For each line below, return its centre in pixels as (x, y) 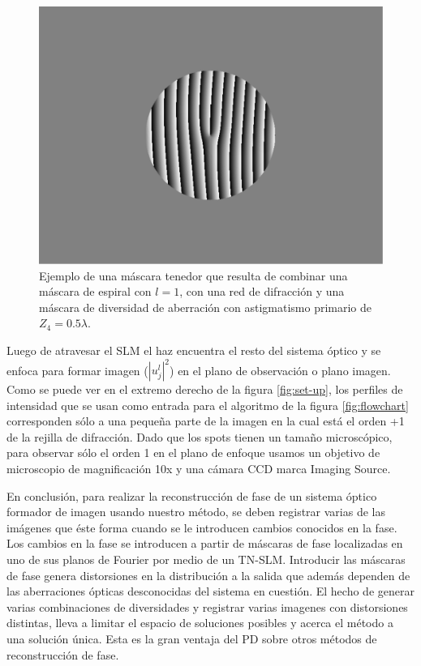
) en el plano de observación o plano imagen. (280, 370)
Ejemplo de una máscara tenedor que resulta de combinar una (193, 275)
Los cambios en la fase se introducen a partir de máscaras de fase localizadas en (205, 543)
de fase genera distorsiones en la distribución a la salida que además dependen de (208, 575)
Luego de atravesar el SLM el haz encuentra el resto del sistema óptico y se (194, 350)
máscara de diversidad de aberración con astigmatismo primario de (206, 307)
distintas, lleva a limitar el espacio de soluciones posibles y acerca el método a (200, 623)
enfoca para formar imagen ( (77, 370)
